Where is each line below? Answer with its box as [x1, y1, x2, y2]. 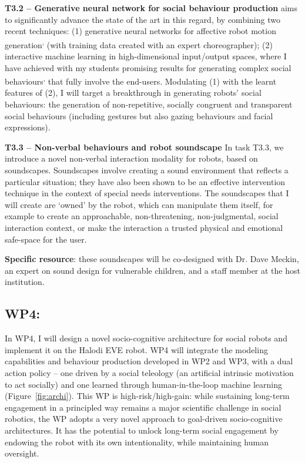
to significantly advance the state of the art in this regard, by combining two [5, 13, 280, 25]
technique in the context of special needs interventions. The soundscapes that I [5, 187, 289, 199]
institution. [5, 276, 45, 288]
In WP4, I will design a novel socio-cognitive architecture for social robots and [5, 332, 287, 344]
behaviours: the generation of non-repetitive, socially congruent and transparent [5, 98, 293, 110]
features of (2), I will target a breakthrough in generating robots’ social [5, 86, 262, 99]
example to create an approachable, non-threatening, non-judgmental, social [5, 210, 279, 222]
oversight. [5, 447, 39, 459]
